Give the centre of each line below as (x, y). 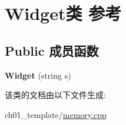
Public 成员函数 (52, 50)
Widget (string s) (38, 75)
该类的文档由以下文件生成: (55, 95)
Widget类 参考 (63, 13)
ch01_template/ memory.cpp (56, 114)
